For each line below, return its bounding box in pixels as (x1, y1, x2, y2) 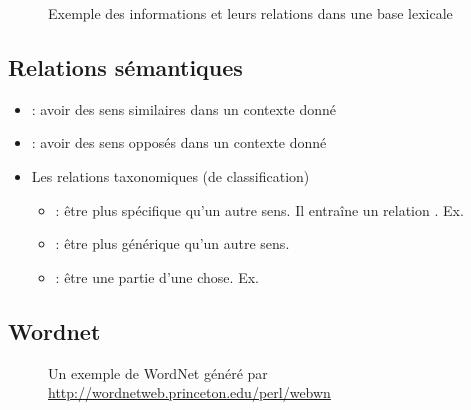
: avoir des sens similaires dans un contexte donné (31, 98, 337, 119)
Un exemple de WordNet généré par (48, 362, 268, 383)
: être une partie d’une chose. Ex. (55, 266, 259, 287)
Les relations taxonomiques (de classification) (31, 165, 310, 186)
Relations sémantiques (8, 51, 243, 82)
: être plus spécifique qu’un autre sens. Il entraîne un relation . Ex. (55, 199, 464, 220)
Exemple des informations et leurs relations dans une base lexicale (48, 3, 453, 23)
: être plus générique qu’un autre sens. (55, 233, 290, 254)
